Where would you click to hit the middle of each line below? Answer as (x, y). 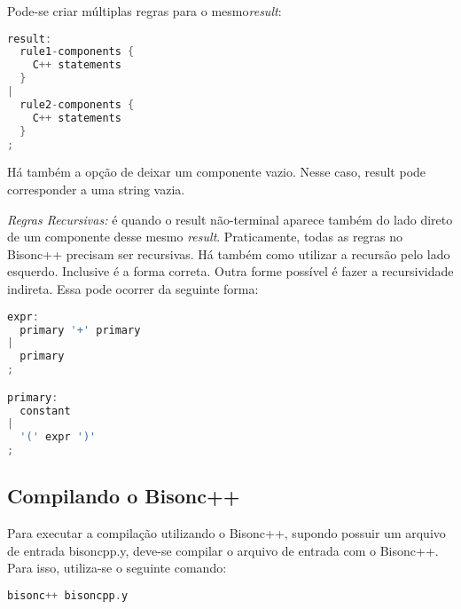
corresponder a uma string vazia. (96, 190)
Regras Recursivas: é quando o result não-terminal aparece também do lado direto (230, 219)
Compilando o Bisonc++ (124, 496)
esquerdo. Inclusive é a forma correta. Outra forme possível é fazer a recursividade (230, 271)
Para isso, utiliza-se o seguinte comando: (117, 568)
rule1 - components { (77, 52)
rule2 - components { (77, 104)
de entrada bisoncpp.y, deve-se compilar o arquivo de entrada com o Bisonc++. (223, 550)
